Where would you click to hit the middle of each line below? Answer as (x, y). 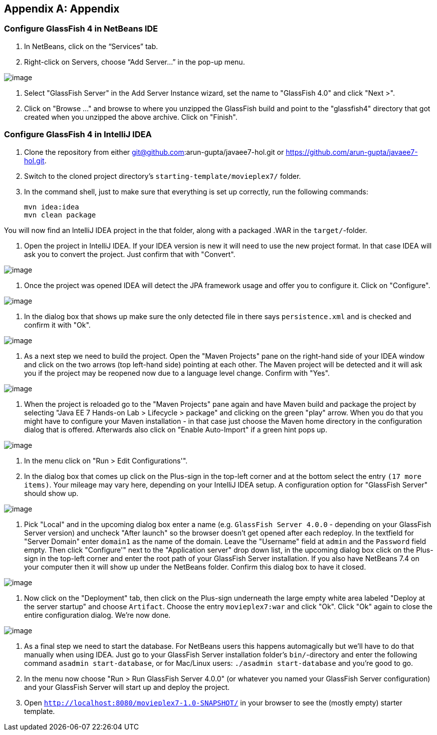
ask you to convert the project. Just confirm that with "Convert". (130, 254)
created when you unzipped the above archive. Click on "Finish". (131, 117)
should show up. (51, 493)
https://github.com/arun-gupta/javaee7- (352, 152)
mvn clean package (60, 215)
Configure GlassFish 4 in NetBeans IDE (81, 29)
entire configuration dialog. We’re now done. (97, 615)
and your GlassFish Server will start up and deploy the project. (127, 687)
